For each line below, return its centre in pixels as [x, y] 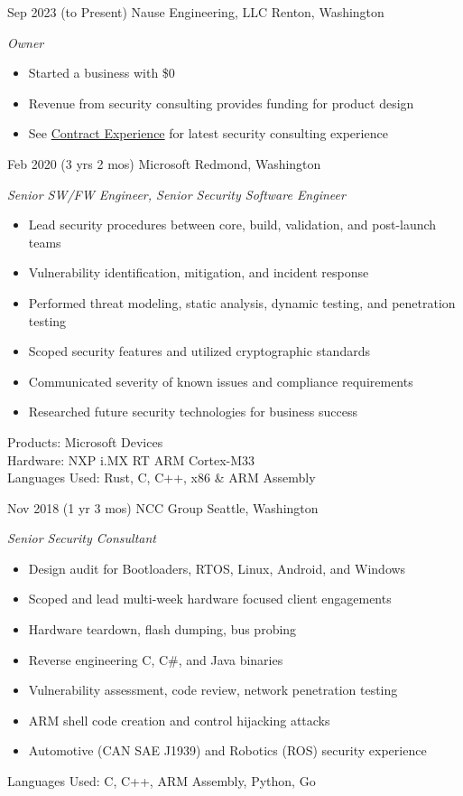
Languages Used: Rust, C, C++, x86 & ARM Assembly [162, 478]
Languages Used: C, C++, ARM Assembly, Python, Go [162, 781]
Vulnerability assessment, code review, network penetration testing [213, 690]
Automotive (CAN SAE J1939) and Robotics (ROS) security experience [227, 750]
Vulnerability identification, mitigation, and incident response [199, 272]
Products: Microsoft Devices [85, 441]
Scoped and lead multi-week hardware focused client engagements [210, 599]
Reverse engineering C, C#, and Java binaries [156, 659]
